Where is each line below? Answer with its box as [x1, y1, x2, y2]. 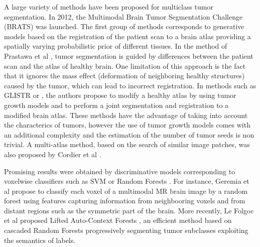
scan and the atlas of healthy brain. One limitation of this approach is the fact [4, 60, 246, 71]
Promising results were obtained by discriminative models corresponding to [4, 166, 235, 176]
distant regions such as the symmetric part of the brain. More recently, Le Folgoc [4, 205, 254, 215]
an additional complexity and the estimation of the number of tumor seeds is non [4, 129, 254, 140]
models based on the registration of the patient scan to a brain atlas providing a [4, 31, 251, 41]
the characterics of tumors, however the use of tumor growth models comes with [4, 119, 250, 130]
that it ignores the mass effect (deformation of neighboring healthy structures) [4, 70, 245, 81]
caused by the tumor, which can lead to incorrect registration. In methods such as [4, 80, 256, 90]
